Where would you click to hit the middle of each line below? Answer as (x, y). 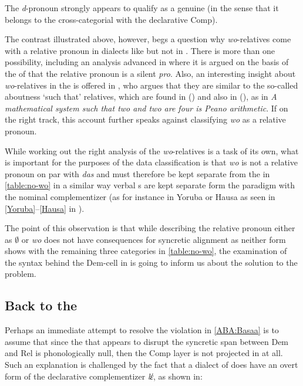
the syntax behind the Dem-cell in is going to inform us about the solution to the (151, 262)
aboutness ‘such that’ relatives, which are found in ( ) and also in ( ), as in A (141, 97)
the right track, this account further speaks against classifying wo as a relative (145, 119)
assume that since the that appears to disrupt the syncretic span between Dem (147, 341)
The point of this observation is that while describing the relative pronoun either (150, 228)
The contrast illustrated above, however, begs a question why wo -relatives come (148, 39)
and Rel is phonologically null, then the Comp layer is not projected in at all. (144, 353)
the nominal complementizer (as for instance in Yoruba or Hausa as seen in (140, 196)
